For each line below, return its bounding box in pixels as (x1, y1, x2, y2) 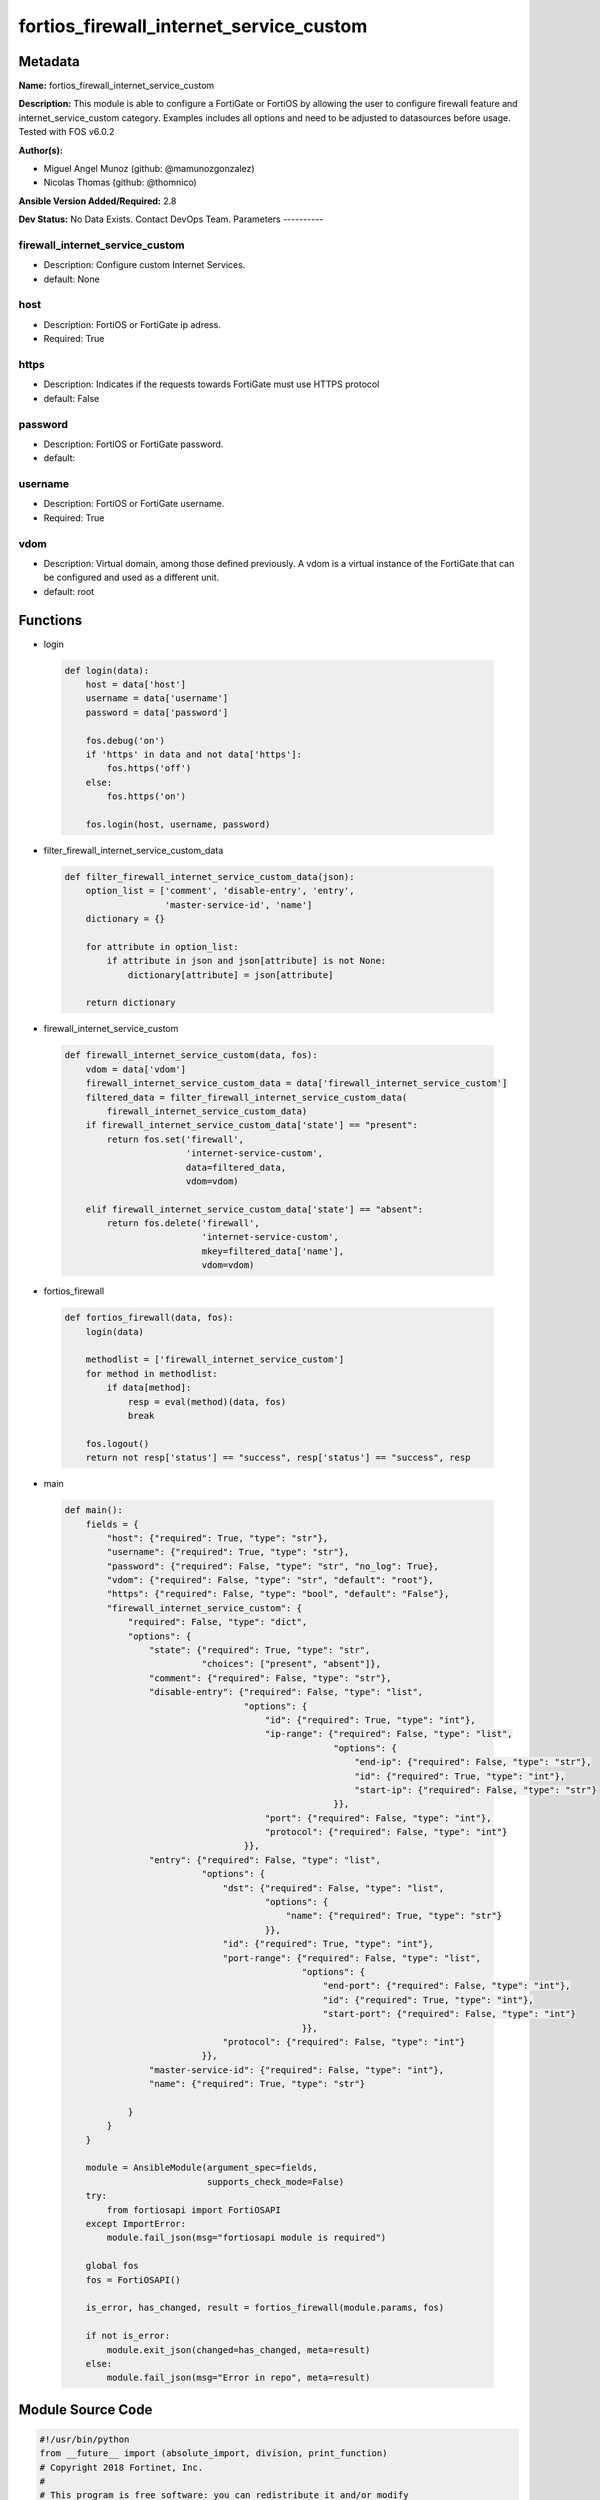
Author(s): (18, 144, 64, 156)
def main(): (64, 1505, 124, 1516)
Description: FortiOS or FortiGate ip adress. (43, 318, 222, 330)
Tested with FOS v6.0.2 (18, 126, 115, 138)
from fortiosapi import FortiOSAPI (106, 2204, 282, 2215)
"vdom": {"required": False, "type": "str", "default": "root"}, (106, 1575, 434, 1586)
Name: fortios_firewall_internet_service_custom (18, 80, 215, 92)
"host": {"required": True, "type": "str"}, (106, 1532, 329, 1544)
